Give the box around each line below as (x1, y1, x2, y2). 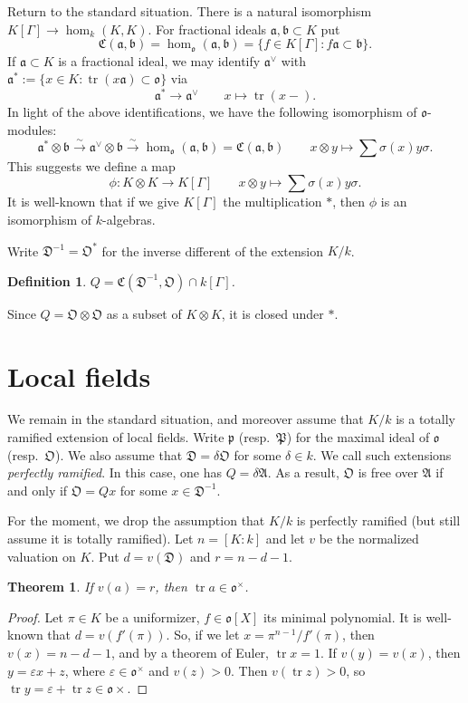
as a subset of (106, 303, 182, 323)
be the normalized (319, 529, 419, 548)
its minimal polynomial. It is (263, 607, 422, 626)
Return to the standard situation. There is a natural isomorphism (7, 2, 372, 20)
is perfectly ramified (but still (296, 511, 461, 530)
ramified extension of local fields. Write (7, 428, 224, 447)
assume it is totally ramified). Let (7, 529, 194, 548)
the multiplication (223, 192, 322, 211)
